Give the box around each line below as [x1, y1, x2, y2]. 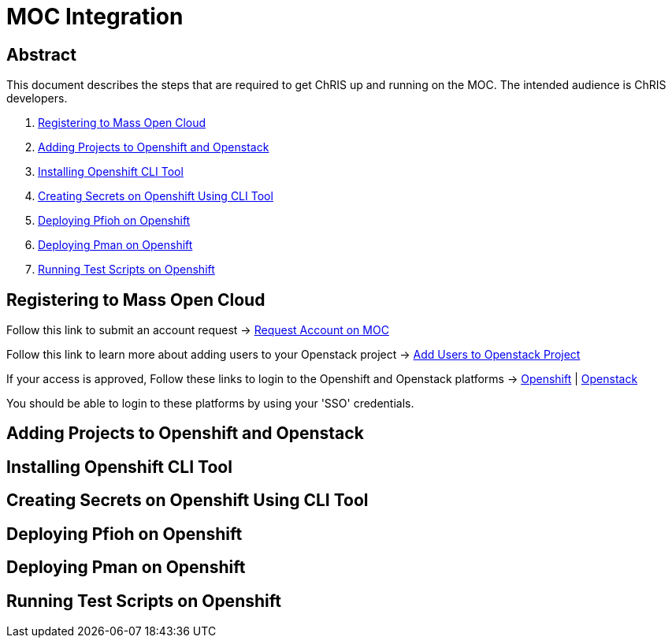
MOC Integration [6, 3, 184, 30]
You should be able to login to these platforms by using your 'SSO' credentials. [6, 396, 414, 411]
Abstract [6, 44, 76, 65]
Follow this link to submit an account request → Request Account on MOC [6, 323, 389, 337]
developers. [6, 91, 68, 106]
